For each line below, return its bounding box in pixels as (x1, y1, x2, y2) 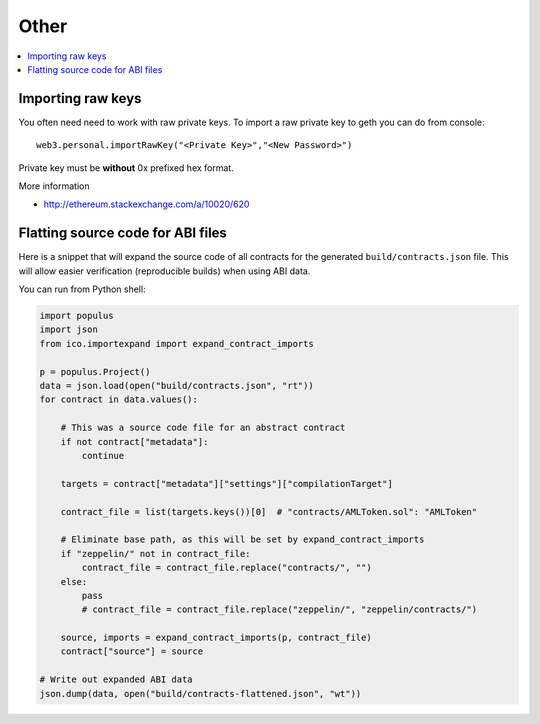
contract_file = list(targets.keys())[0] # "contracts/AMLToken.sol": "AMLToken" (60, 506, 478, 517)
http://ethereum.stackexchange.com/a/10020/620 (43, 198, 250, 210)
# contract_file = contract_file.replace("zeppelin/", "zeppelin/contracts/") (81, 604, 478, 615)
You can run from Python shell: (18, 283, 146, 295)
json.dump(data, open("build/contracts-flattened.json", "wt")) (39, 688, 362, 699)
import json (39, 324, 99, 335)
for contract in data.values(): (39, 394, 199, 405)
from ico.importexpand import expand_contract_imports (39, 338, 314, 349)
